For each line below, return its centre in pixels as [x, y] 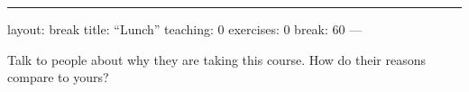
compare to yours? [58, 77]
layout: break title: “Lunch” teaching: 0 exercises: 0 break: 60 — [185, 29]
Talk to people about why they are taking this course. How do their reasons [217, 59]
